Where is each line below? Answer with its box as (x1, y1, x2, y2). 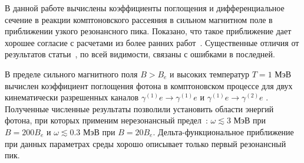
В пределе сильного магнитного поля (5, 67, 138, 80)
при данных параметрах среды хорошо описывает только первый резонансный (5, 137, 286, 149)
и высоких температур (170, 67, 250, 80)
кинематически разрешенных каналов (5, 91, 139, 103)
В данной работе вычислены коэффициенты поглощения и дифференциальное (5, 2, 285, 14)
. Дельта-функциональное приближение (153, 125, 294, 138)
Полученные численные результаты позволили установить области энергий (5, 102, 274, 115)
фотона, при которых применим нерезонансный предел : (5, 114, 208, 126)
